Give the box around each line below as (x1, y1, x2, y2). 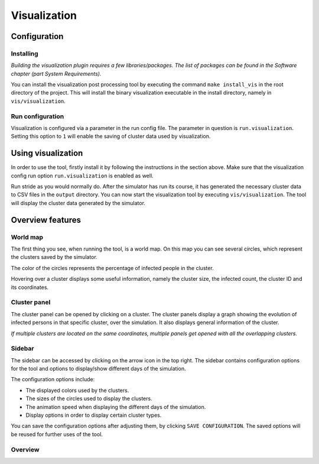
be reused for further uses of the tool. (11, 430, 103, 437)
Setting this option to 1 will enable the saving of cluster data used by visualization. (11, 133, 211, 140)
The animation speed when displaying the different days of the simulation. (25, 403, 206, 410)
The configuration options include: (11, 376, 95, 383)
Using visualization (11, 148, 83, 158)
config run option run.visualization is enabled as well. (11, 172, 154, 179)
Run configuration (11, 112, 64, 121)
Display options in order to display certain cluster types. (25, 411, 162, 418)
